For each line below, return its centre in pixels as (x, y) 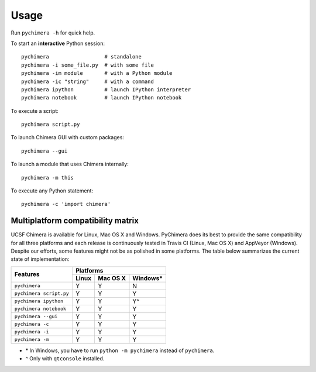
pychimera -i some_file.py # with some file (88, 65)
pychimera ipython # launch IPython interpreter (106, 89)
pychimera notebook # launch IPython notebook (102, 98)
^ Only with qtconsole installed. (65, 359)
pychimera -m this (48, 178)
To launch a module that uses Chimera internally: (70, 164)
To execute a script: (35, 111)
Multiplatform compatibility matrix (75, 221)
